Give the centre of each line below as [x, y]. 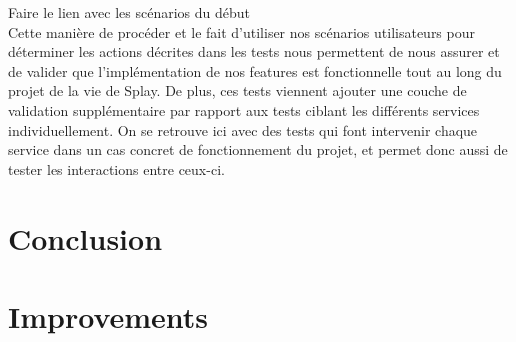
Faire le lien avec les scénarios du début [129, 12]
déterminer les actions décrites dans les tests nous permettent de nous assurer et [254, 51]
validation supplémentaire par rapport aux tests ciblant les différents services [244, 109]
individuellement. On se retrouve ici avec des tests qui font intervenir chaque [243, 129]
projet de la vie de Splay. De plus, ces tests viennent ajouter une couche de [237, 90]
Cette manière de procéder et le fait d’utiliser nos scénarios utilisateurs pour [241, 31]
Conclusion [85, 237]
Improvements [108, 315]
